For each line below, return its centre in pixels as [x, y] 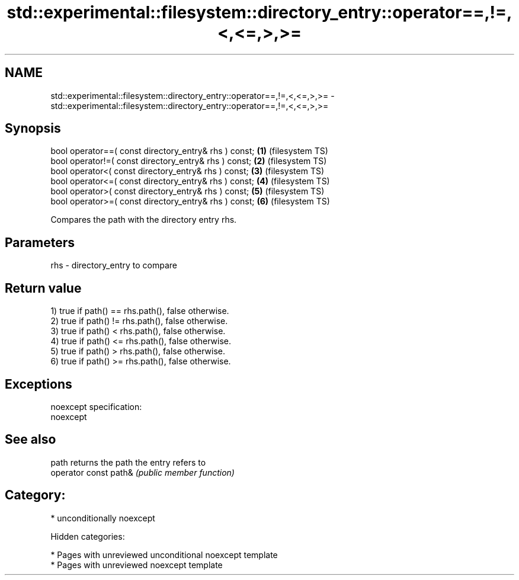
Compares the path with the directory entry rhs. [144, 220]
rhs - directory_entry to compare [114, 265]
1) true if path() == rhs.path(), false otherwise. [140, 311]
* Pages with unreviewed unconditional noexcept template [164, 555]
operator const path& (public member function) [142, 472]
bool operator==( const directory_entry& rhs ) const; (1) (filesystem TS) [189, 151]
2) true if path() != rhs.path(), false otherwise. [139, 321]
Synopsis [33, 129]
